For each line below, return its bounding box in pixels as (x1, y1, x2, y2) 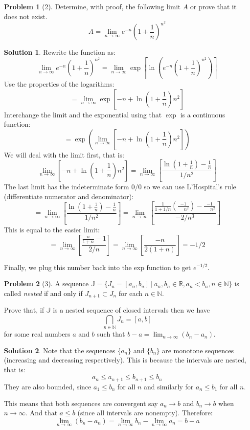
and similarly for (144, 381, 194, 391)
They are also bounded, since (4, 381, 91, 391)
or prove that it (190, 1, 237, 11)
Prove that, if (4, 305, 44, 315)
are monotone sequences (162, 345, 234, 355)
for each (118, 288, 142, 298)
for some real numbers (4, 329, 70, 339)
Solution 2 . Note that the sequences (4, 345, 115, 355)
